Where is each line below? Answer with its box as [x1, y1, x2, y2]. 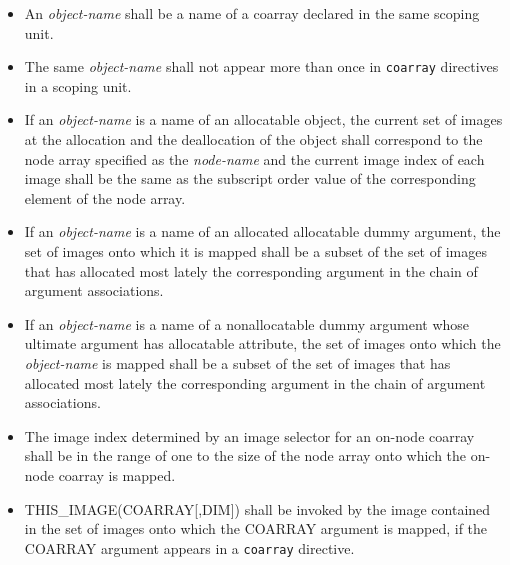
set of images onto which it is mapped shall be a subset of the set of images [24, 241, 487, 261]
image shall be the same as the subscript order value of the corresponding [24, 168, 476, 189]
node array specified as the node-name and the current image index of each [24, 148, 485, 169]
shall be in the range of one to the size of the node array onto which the [24, 445, 467, 466]
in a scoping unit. [24, 75, 132, 96]
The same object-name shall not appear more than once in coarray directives [24, 56, 499, 77]
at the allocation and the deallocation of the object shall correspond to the [24, 129, 483, 150]
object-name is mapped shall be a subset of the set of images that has [24, 352, 451, 373]
